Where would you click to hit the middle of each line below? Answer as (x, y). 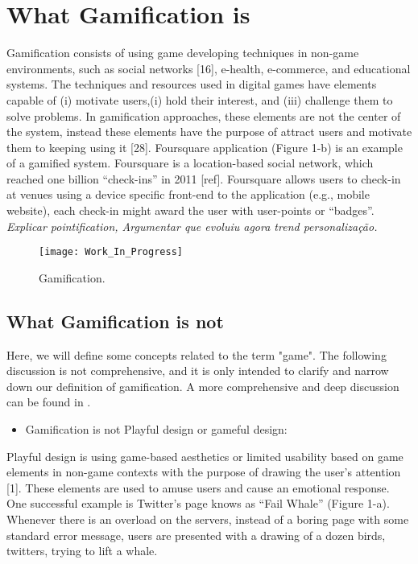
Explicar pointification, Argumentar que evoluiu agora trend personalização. (192, 226)
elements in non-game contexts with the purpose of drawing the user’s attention (204, 472)
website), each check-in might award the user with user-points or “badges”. (190, 210)
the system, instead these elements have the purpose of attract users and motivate (209, 132)
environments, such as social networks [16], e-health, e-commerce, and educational (209, 68)
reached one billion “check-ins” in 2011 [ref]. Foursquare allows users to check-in (204, 178)
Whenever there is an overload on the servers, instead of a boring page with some (208, 519)
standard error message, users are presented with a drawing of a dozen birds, (196, 535)
